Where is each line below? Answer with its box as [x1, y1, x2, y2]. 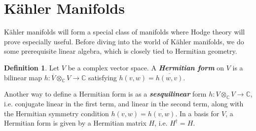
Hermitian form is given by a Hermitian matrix [4, 118, 146, 128]
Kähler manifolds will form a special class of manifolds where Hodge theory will [4, 27, 245, 37]
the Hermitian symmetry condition [4, 108, 109, 118]
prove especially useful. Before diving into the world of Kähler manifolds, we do [4, 36, 244, 46]
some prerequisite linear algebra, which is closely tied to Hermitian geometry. [4, 46, 237, 56]
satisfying [88, 72, 117, 82]
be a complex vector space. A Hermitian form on [68, 62, 224, 72]
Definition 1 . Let [4, 62, 60, 72]
